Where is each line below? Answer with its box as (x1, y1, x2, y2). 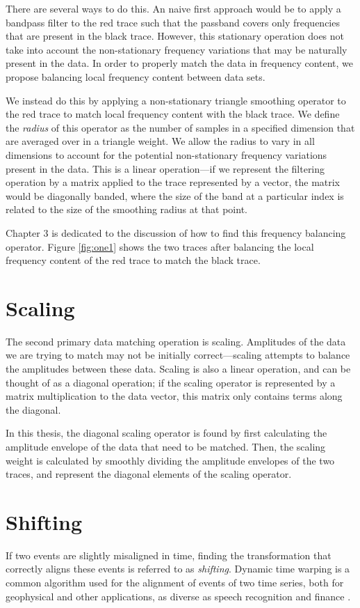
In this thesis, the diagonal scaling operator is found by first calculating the (6, 426, 327, 440)
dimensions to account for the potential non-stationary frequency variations (6, 147, 327, 162)
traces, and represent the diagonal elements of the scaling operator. (6, 467, 292, 481)
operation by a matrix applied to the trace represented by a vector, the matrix (6, 175, 341, 189)
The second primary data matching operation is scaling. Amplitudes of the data (6, 334, 346, 348)
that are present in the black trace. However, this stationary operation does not (6, 29, 345, 43)
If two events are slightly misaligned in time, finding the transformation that (6, 547, 332, 562)
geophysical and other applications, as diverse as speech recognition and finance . (6, 588, 351, 603)
